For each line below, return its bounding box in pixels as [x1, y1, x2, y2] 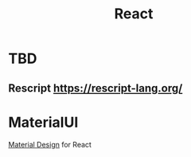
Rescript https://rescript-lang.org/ [8, 81, 183, 95]
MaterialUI [8, 113, 79, 131]
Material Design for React [8, 139, 92, 149]
